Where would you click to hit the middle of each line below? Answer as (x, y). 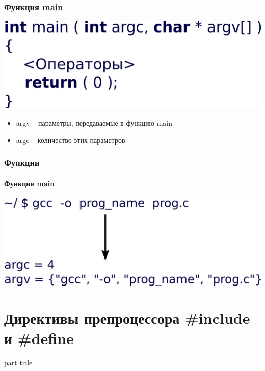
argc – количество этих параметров (71, 140)
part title (18, 362)
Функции (22, 163)
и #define (39, 338)
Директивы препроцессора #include (127, 318)
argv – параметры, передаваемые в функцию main (94, 123)
